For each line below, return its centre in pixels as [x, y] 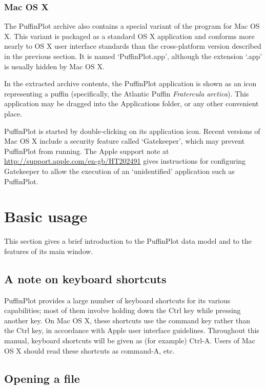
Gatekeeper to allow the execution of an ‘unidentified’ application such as [119, 171]
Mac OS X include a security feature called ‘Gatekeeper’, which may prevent [125, 141]
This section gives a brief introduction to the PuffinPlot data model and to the [128, 241]
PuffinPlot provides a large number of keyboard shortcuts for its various [117, 300]
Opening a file [42, 378]
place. [13, 113]
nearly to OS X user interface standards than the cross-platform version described [133, 46]
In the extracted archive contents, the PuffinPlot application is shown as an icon [130, 83]
